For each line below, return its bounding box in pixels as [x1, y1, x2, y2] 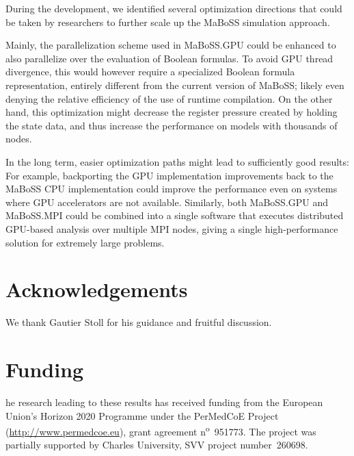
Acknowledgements [5, 275, 188, 303]
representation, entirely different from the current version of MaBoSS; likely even [5, 77, 344, 92]
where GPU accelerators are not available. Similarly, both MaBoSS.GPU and [5, 194, 329, 209]
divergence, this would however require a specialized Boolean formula [5, 64, 295, 79]
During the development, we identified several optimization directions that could [5, 1, 342, 15]
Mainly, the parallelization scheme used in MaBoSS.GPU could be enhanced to [5, 38, 336, 52]
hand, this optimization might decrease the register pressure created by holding [5, 105, 338, 119]
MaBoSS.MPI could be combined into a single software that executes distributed [5, 208, 344, 223]
